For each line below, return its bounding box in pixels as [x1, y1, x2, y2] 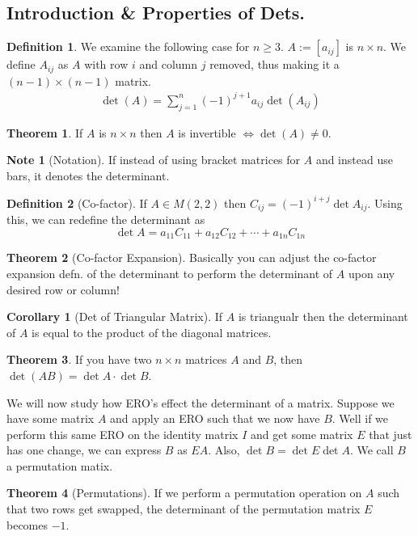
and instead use [315, 151, 393, 168]
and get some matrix [251, 425, 353, 442]
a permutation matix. [6, 457, 113, 474]
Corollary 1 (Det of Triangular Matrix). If [6, 308, 223, 325]
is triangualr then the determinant [238, 308, 408, 325]
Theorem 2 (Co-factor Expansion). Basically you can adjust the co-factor [6, 249, 377, 266]
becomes [6, 516, 49, 533]
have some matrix [6, 410, 95, 427]
